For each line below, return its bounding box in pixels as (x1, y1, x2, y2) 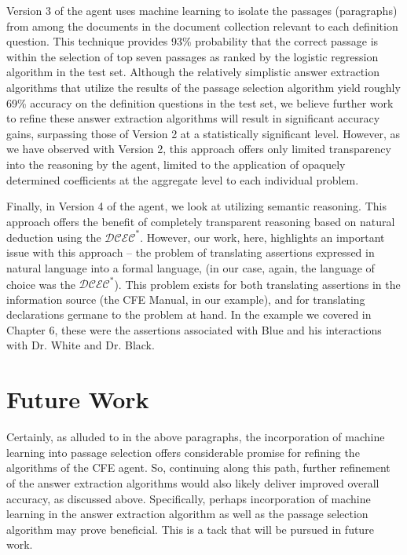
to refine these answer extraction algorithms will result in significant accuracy (6, 110, 380, 126)
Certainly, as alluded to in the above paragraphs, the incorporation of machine (6, 429, 385, 445)
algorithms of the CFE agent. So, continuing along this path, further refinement (6, 459, 390, 476)
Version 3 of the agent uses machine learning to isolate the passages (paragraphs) (6, 2, 398, 18)
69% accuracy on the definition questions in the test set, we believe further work (6, 94, 394, 111)
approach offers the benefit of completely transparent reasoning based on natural (6, 213, 395, 229)
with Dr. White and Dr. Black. (6, 337, 155, 353)
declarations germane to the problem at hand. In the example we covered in (6, 306, 372, 323)
